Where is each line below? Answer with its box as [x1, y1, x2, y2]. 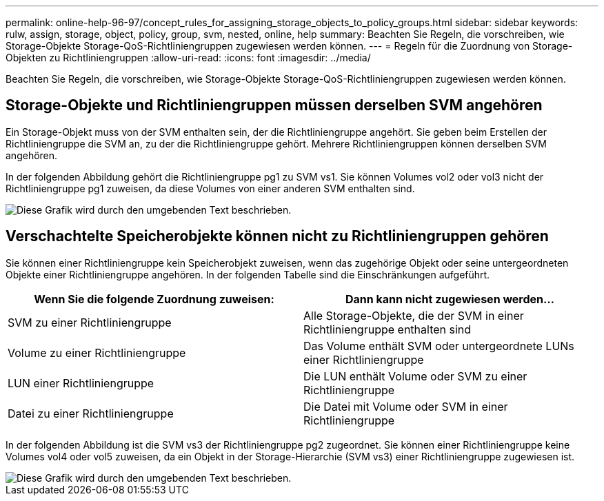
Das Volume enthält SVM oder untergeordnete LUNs [303, 338, 574, 353]
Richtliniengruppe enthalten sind [303, 322, 472, 336]
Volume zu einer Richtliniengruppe [8, 345, 186, 360]
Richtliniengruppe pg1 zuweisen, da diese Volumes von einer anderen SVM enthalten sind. [6, 182, 415, 194]
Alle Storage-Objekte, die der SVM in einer [303, 308, 524, 323]
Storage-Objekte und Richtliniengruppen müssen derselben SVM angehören [6, 96, 543, 114]
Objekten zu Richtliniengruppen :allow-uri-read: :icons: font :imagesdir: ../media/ [6, 52, 371, 63]
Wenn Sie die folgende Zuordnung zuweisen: [34, 292, 274, 306]
